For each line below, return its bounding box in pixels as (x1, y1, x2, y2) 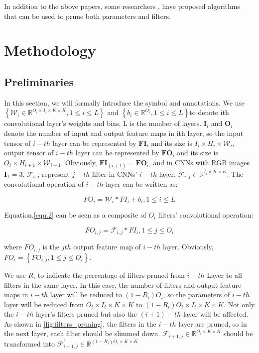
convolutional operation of (4, 179, 84, 189)
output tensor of (4, 147, 54, 158)
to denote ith (189, 107, 229, 118)
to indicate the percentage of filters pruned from (37, 269, 185, 280)
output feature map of (73, 241, 141, 252)
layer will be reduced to (50, 289, 122, 300)
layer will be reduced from (4, 299, 84, 309)
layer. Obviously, (163, 241, 214, 252)
